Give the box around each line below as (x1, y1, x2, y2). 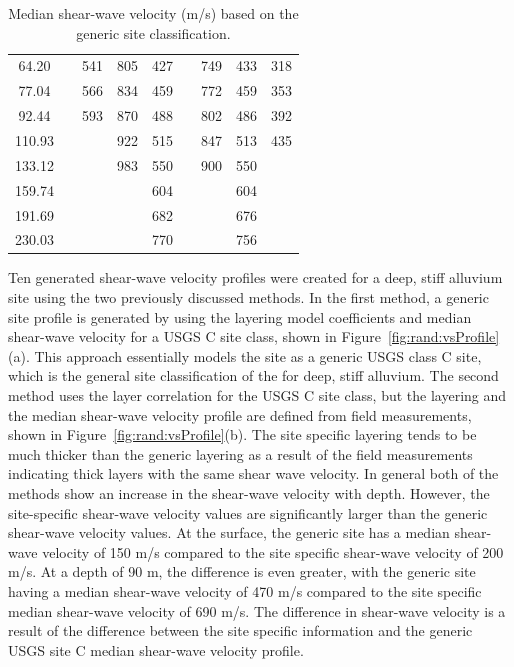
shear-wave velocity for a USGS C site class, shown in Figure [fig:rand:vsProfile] (8, 326, 500, 347)
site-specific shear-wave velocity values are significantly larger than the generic (8, 502, 488, 523)
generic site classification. (76, 22, 231, 43)
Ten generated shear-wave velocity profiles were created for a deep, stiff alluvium (8, 267, 503, 288)
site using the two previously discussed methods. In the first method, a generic (8, 287, 489, 308)
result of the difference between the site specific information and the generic (8, 620, 473, 641)
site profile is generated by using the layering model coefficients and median (8, 306, 472, 327)
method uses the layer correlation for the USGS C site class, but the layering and (8, 385, 507, 405)
